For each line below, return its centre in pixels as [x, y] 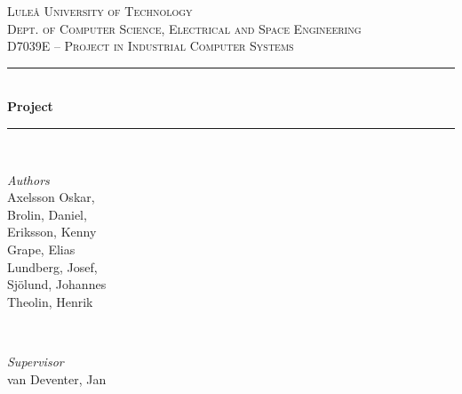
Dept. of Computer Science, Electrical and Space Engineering [184, 28]
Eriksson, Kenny [52, 232]
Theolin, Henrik [50, 301]
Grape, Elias [41, 249]
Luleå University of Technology [100, 11]
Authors [28, 179]
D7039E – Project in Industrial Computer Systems [151, 46]
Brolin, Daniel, [47, 214]
